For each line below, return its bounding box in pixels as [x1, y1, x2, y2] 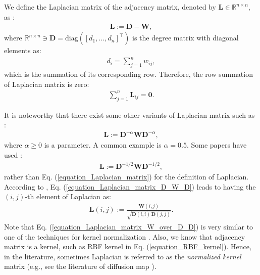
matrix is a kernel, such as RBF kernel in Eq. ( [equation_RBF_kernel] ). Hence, [4, 241, 251, 252]
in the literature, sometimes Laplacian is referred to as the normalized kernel [4, 251, 241, 261]
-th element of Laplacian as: [25, 191, 111, 202]
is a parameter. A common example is [44, 140, 162, 150]
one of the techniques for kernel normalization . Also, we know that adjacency [4, 231, 245, 242]
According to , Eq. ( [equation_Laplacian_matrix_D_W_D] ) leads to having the [4, 181, 256, 192]
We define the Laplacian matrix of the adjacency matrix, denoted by [4, 2, 216, 12]
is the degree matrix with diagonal [132, 32, 239, 43]
